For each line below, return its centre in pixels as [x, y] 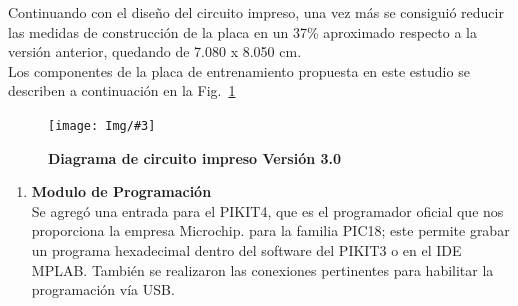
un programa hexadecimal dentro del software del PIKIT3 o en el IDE [246, 250]
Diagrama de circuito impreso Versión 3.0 [195, 157]
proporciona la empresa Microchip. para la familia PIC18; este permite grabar [270, 230]
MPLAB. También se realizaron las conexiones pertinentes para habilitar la [262, 269]
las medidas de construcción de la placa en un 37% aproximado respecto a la [242, 31]
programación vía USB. [103, 289]
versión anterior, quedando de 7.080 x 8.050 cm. [155, 51]
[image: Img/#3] [102, 125]
